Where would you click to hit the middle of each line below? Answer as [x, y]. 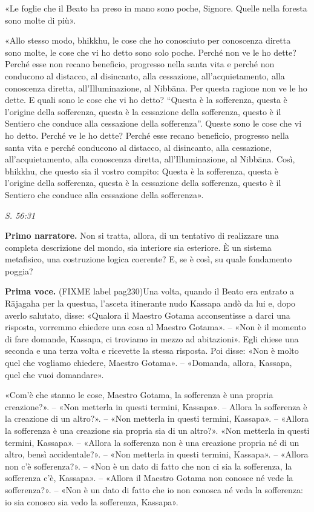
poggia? [19, 271]
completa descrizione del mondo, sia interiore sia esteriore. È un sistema [138, 247]
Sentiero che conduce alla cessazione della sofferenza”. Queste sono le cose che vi [153, 123]
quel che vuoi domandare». [54, 374]
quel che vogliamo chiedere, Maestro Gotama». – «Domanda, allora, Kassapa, [149, 363]
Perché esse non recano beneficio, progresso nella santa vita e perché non [140, 64]
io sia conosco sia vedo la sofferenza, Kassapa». [92, 501]
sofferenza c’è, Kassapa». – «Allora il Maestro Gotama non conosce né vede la [149, 478]
